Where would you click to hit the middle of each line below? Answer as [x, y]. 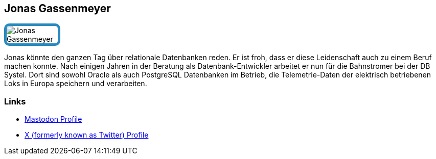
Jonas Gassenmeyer [58, 8]
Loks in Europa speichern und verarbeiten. [76, 84]
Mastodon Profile [53, 119]
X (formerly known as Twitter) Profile [87, 135]
